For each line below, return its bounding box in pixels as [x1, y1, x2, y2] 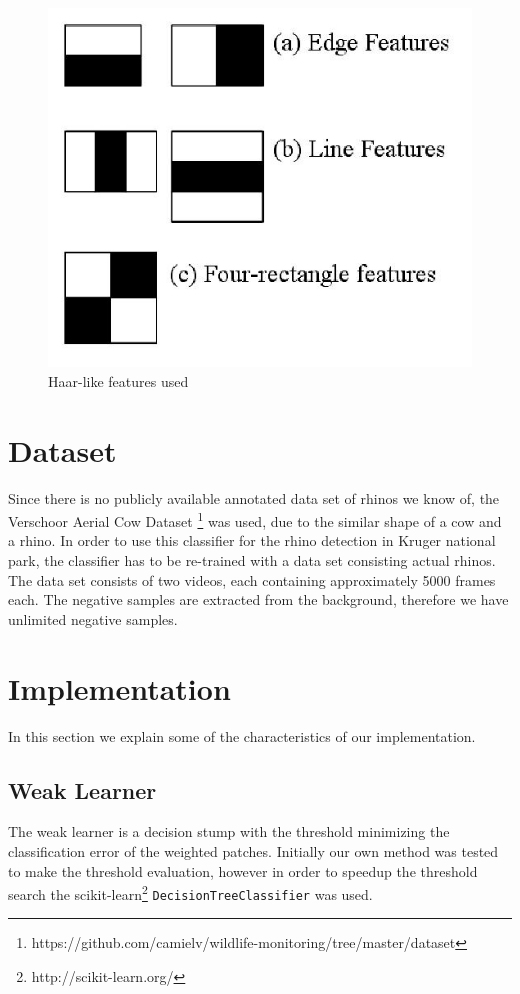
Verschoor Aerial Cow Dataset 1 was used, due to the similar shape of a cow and [8, 508, 502, 531]
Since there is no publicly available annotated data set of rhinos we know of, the [8, 487, 500, 508]
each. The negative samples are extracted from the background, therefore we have [8, 589, 509, 610]
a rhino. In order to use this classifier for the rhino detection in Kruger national [8, 530, 496, 551]
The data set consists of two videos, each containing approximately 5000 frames [8, 569, 496, 590]
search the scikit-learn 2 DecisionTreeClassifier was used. [8, 881, 373, 904]
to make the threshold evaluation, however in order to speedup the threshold [8, 860, 478, 881]
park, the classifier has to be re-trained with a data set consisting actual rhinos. [8, 550, 496, 571]
